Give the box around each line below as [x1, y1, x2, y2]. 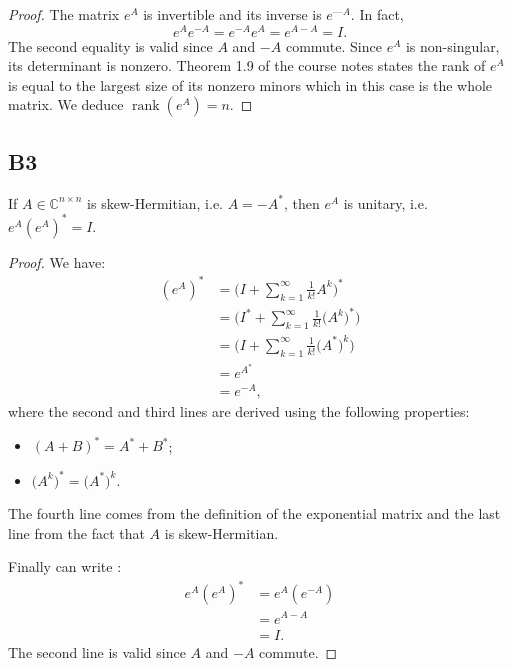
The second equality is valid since [8, 35, 213, 56]
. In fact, [350, 4, 404, 24]
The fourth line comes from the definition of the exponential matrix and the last [8, 503, 501, 524]
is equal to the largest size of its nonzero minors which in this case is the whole [8, 74, 493, 95]
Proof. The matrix [8, 4, 120, 24]
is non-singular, [405, 35, 500, 56]
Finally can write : [8, 556, 122, 577]
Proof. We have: [8, 251, 106, 272]
